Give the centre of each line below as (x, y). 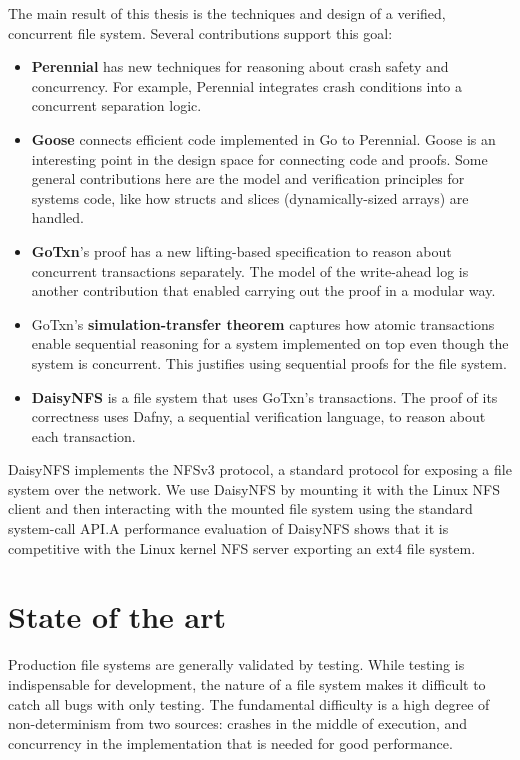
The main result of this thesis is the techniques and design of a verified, (227, 13)
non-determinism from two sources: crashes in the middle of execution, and (238, 723)
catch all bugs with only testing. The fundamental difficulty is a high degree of (249, 703)
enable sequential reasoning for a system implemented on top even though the (270, 343)
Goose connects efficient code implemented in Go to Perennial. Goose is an (263, 138)
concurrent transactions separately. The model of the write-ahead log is (250, 270)
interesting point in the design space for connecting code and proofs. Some (259, 158)
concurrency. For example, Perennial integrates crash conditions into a (247, 85)
